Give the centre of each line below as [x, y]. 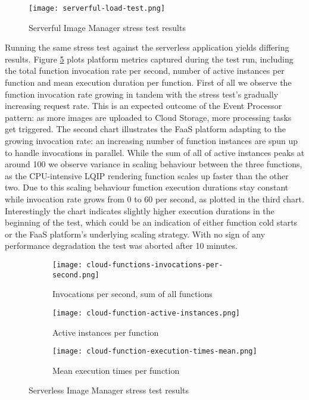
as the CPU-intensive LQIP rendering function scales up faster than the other [147, 175]
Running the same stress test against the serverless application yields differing [147, 47]
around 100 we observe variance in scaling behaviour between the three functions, [154, 164]
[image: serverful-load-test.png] [97, 8]
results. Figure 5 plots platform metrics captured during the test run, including [149, 59]
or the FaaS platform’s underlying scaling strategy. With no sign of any [135, 234]
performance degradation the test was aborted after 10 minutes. [121, 246]
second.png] [76, 275]
